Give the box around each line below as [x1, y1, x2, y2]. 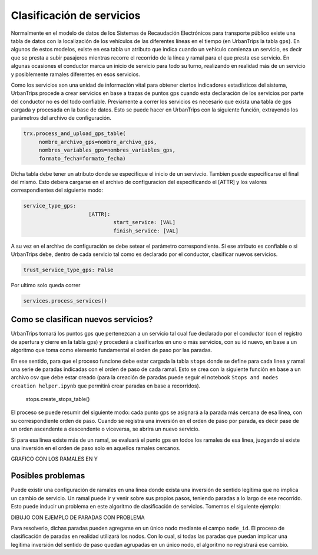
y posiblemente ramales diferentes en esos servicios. [11, 71, 141, 78]
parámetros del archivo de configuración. [11, 114, 112, 121]
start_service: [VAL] [113, 219, 176, 226]
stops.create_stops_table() [25, 396, 90, 403]
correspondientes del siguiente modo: [11, 186, 103, 194]
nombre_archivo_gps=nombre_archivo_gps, [38, 139, 157, 145]
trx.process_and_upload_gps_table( [23, 130, 126, 137]
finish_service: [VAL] [113, 227, 179, 234]
